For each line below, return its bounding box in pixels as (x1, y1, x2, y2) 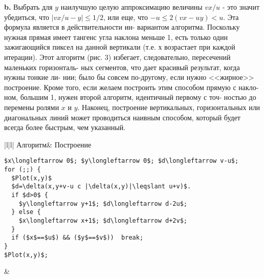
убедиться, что (4, 11, 50, 22)
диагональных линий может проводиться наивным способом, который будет (4, 112, 240, 122)
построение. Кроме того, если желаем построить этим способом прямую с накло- (4, 81, 259, 92)
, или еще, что (103, 11, 148, 22)
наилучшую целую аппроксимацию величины (60, 2, 203, 12)
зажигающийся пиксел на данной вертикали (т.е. (4, 41, 156, 52)
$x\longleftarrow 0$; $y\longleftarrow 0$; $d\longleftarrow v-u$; (4, 157, 239, 165)
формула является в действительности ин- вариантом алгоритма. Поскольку (4, 22, 240, 32)
